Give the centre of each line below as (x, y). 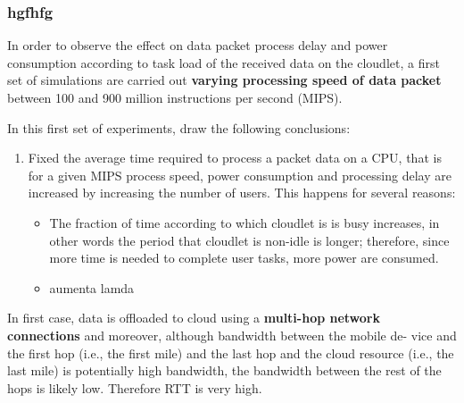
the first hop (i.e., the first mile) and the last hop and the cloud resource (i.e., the (231, 353)
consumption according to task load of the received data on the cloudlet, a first (224, 62)
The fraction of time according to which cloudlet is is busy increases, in (244, 222)
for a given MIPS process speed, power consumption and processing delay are (240, 175)
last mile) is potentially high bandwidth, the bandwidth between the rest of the (224, 370)
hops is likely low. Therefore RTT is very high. (135, 387)
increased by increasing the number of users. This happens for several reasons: (242, 193)
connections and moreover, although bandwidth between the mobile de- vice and (232, 335)
